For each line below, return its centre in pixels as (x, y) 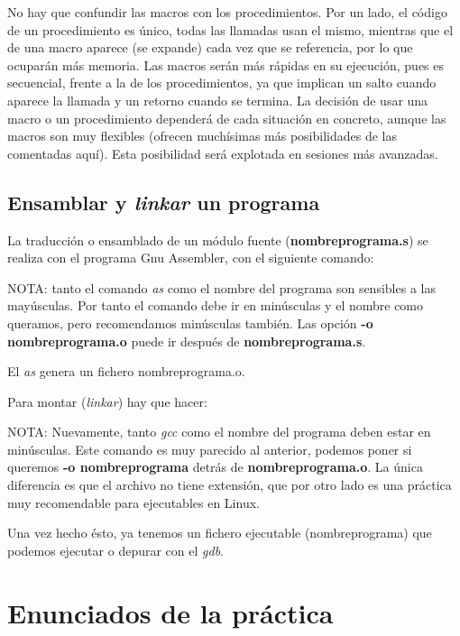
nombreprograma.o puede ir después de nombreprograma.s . (187, 341)
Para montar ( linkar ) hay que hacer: (107, 401)
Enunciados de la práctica (170, 612)
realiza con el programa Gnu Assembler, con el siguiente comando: (191, 258)
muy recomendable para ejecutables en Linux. (133, 502)
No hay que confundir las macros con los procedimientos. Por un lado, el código (227, 12)
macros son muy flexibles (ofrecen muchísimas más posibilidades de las (202, 136)
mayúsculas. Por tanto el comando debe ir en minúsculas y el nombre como (216, 305)
